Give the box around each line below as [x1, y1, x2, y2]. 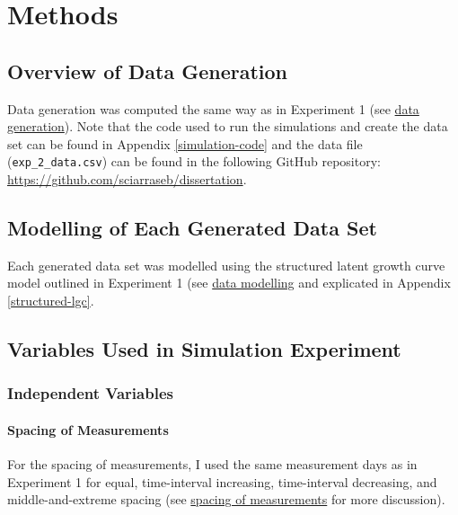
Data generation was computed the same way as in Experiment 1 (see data [7, 99, 419, 118]
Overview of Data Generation [7, 57, 287, 84]
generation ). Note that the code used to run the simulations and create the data [7, 117, 448, 136]
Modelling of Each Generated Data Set [7, 214, 377, 241]
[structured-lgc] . [7, 291, 94, 309]
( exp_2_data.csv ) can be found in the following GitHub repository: [7, 152, 381, 171]
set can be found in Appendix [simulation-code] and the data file [7, 134, 363, 153]
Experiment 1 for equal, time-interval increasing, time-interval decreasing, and [7, 472, 437, 491]
